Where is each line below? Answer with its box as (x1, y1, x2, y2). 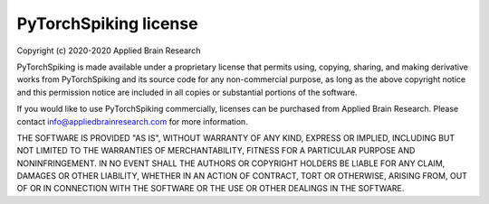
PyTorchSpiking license (16, 14, 198, 33)
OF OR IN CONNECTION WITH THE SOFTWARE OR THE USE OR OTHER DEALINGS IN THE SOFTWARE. (16, 183, 405, 194)
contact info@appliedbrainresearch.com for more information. (16, 116, 248, 126)
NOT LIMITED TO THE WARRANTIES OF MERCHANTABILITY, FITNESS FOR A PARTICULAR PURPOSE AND (16, 145, 416, 156)
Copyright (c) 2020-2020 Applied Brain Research (16, 45, 201, 56)
